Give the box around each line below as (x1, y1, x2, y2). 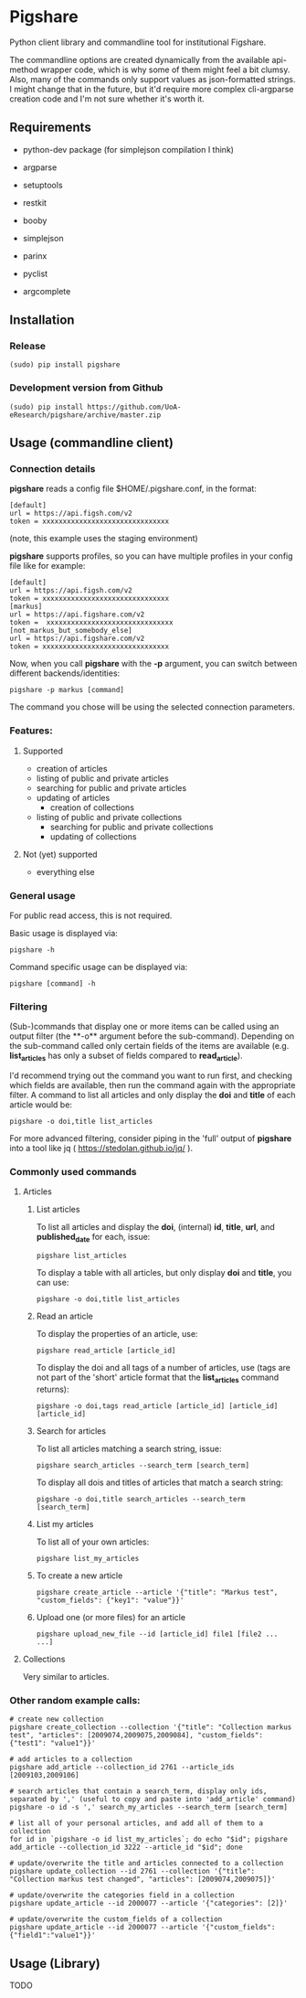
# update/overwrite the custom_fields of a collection (9, 1915, 223, 1924)
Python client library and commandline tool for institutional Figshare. (9, 37, 267, 48)
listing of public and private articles (36, 773, 169, 784)
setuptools (22, 179, 63, 190)
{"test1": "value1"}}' (9, 1739, 96, 1748)
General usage (9, 889, 76, 902)
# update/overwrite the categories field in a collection (9, 1891, 235, 1900)
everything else (36, 866, 95, 877)
